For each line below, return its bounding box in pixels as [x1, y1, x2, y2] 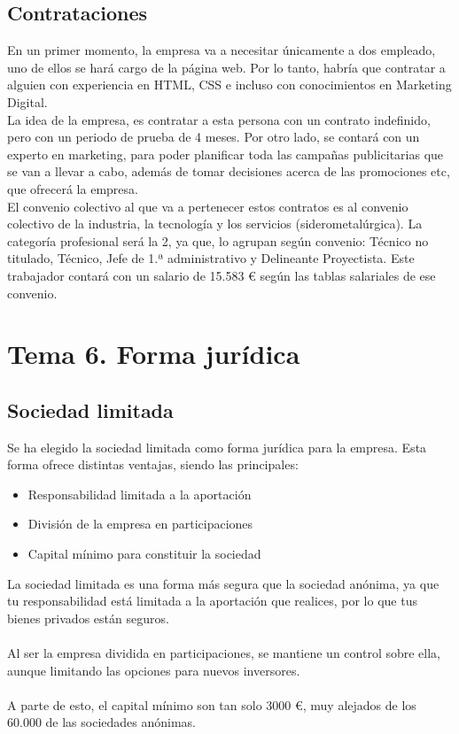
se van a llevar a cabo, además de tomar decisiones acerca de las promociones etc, [7, 162, 450, 181]
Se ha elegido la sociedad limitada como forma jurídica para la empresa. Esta [7, 437, 427, 456]
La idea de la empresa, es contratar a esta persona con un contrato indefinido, [7, 110, 431, 128]
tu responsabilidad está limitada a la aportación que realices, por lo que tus [7, 591, 417, 610]
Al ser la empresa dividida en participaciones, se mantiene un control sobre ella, [7, 644, 441, 662]
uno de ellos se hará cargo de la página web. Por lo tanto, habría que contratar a [7, 58, 446, 76]
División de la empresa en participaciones [27, 514, 253, 533]
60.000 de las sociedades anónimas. [7, 713, 197, 731]
